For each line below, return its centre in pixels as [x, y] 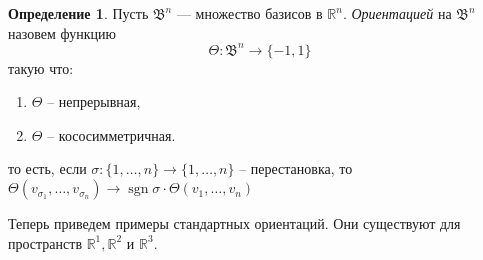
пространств [45, 242]
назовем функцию [62, 32]
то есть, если [47, 168]
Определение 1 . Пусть [78, 13]
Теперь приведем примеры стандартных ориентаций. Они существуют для [234, 223]
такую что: [41, 67]
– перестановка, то [296, 168]
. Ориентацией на [397, 13]
